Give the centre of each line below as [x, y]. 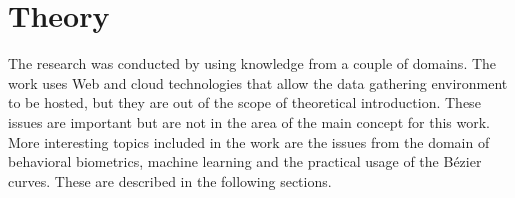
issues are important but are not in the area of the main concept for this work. [249, 121]
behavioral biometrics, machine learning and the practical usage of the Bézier [245, 161]
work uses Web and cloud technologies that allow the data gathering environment [258, 82]
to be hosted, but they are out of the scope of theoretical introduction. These [244, 102]
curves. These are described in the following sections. [170, 180]
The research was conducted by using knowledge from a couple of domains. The [252, 63]
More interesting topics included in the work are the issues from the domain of [249, 141]
